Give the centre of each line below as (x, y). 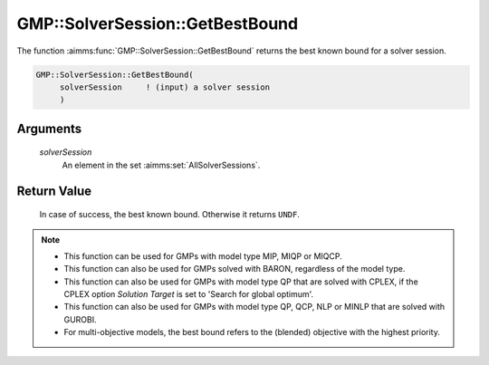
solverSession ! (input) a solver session (165, 87)
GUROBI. (80, 319)
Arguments (49, 128)
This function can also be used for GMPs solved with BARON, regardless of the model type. (235, 269)
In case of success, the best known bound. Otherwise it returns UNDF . (170, 215)
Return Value (54, 191)
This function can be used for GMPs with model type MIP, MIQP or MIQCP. (203, 256)
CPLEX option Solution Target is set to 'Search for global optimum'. (189, 294)
